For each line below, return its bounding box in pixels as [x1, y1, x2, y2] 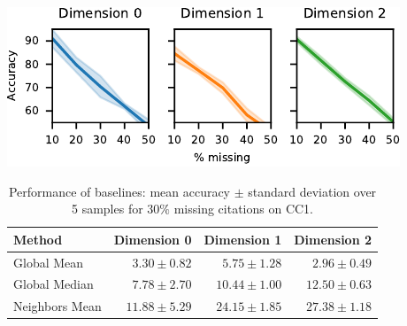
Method [13, 229, 63, 248]
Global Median [13, 275, 94, 293]
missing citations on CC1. [173, 199, 314, 218]
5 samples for [72, 199, 143, 218]
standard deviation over [248, 182, 377, 200]
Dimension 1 [203, 229, 282, 248]
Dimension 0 [113, 229, 192, 248]
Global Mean [13, 252, 84, 271]
